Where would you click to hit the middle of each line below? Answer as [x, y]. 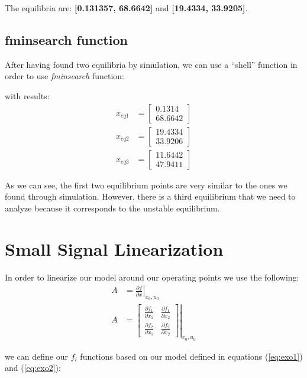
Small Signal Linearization [114, 248]
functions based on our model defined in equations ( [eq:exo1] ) [191, 356]
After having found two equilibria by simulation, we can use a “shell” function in [151, 64]
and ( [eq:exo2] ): [33, 368]
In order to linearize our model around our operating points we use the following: [152, 277]
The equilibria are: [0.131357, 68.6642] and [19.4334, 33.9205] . [126, 8]
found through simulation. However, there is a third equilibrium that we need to [150, 196]
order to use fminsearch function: [64, 76]
